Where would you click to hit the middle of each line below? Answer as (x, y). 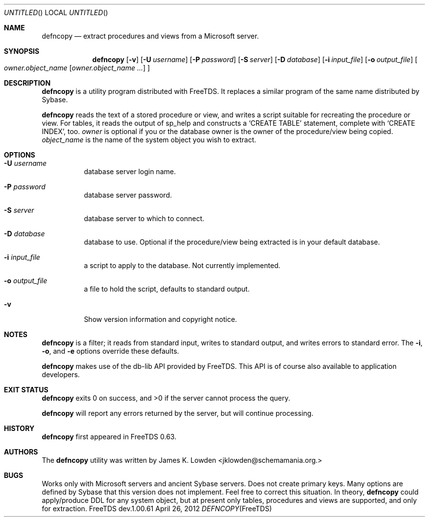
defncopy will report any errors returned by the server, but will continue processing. (178, 413)
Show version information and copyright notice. (160, 319)
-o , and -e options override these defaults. (110, 351)
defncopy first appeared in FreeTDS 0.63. (109, 437)
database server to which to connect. (144, 218)
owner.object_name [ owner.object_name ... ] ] (77, 68)
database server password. (128, 195)
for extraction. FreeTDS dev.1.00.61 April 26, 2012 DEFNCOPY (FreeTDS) (157, 509)
